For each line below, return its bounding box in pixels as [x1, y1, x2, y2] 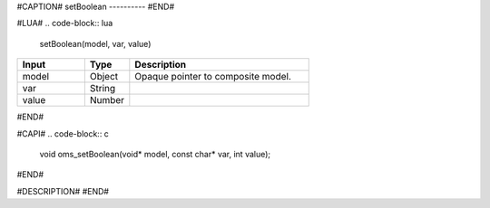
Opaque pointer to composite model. [134, 71, 292, 83]
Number [89, 94, 125, 107]
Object [89, 71, 119, 83]
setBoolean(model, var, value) [39, 38, 152, 49]
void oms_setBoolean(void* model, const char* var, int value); [39, 148, 271, 159]
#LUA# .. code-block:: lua [16, 18, 113, 29]
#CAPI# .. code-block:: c [16, 128, 109, 139]
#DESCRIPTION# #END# [16, 185, 109, 196]
